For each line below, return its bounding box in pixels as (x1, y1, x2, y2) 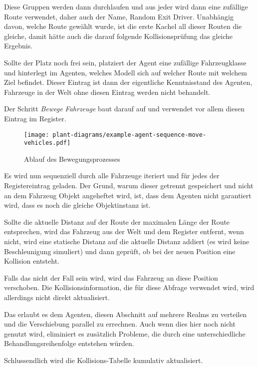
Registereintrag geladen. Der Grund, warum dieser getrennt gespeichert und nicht (4, 180, 254, 191)
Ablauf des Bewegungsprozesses (24, 153, 120, 164)
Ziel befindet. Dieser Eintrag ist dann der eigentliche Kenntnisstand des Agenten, (4, 77, 253, 87)
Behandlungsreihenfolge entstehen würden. (4, 338, 134, 349)
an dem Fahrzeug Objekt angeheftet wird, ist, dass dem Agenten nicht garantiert (4, 190, 252, 200)
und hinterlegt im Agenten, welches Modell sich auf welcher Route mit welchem (4, 67, 247, 77)
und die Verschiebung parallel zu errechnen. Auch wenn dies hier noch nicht (4, 319, 236, 329)
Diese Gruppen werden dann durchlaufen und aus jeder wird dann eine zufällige (4, 1, 248, 11)
